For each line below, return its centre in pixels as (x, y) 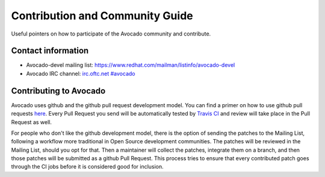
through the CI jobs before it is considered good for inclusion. (87, 167)
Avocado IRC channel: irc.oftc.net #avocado (81, 73)
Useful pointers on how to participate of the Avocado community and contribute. (111, 34)
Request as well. (32, 122)
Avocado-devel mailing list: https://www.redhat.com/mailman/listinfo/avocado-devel (131, 65)
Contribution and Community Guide (102, 16)
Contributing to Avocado (58, 91)
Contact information (50, 51)
